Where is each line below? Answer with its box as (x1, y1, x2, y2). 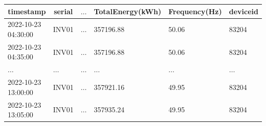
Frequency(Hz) (168, 6, 222, 16)
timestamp (8, 6, 46, 16)
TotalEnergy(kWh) (94, 6, 162, 16)
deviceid (229, 6, 258, 16)
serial (54, 6, 73, 16)
